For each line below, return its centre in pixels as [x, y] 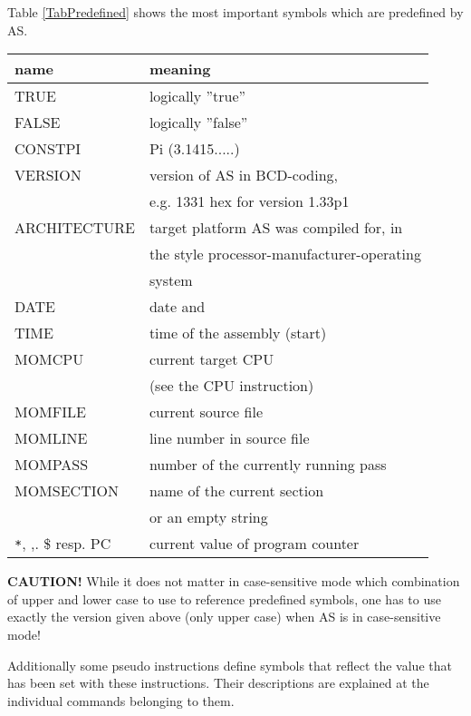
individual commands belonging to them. [121, 700]
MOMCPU [49, 359]
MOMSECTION [67, 491]
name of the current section [236, 491]
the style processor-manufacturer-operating [285, 254]
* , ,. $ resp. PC [63, 544]
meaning [180, 69]
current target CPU [211, 359]
